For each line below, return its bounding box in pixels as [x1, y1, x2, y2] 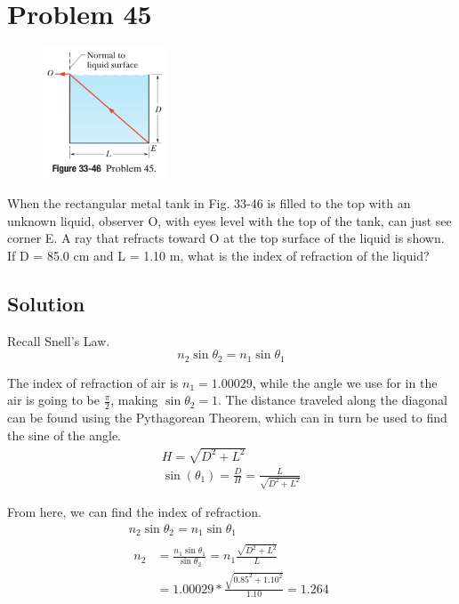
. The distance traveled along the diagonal [218, 391, 447, 409]
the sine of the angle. [7, 425, 122, 444]
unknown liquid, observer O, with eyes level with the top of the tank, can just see [7, 211, 452, 230]
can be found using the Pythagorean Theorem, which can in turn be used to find [7, 408, 447, 427]
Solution [7, 289, 85, 317]
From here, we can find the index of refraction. [7, 503, 262, 521]
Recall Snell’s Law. [7, 331, 110, 350]
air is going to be [7, 391, 100, 409]
